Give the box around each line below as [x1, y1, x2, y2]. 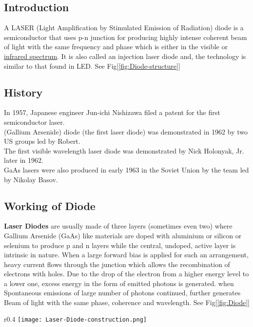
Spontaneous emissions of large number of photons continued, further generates [4, 288, 241, 298]
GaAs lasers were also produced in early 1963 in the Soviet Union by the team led [4, 164, 249, 174]
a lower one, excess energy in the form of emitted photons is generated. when [4, 278, 234, 288]
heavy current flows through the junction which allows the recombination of [4, 259, 230, 269]
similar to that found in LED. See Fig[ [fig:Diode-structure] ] [4, 60, 180, 71]
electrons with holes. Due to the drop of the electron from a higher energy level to [4, 269, 249, 279]
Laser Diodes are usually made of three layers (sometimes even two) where [4, 221, 233, 231]
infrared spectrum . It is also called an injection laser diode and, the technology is [4, 51, 246, 61]
